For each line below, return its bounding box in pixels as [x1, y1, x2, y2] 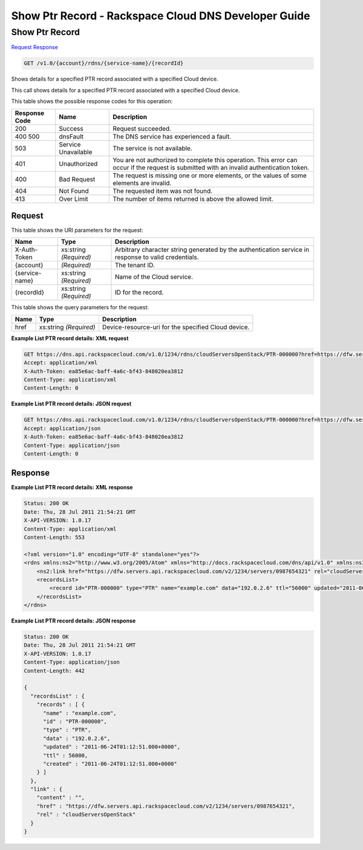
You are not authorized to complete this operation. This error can [113, 155, 298, 164]
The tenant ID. [114, 261, 155, 269]
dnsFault [59, 132, 84, 140]
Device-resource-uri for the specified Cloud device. [102, 322, 250, 331]
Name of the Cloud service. [114, 273, 194, 281]
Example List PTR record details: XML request [11, 335, 129, 342]
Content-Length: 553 [24, 534, 85, 541]
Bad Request [59, 175, 96, 183]
